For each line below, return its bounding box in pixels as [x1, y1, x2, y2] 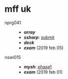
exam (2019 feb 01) [23, 69, 63, 75]
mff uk [4, 3, 31, 15]
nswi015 [4, 54, 21, 60]
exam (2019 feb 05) [23, 45, 64, 51]
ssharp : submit [23, 34, 55, 40]
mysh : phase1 [23, 64, 52, 70]
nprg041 [4, 20, 21, 26]
